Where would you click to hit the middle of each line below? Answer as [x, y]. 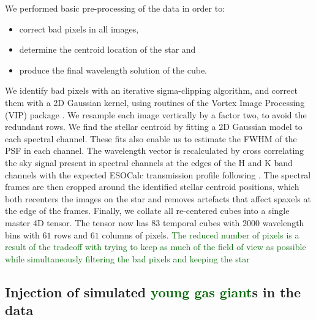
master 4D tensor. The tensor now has [77, 222]
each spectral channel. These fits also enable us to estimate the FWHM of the [151, 138]
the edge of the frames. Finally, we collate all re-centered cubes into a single [147, 211]
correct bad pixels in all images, [79, 29]
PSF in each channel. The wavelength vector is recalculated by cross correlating [155, 150]
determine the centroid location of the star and [107, 49]
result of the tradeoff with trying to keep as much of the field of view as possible [156, 247]
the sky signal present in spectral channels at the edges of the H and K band [149, 162]
